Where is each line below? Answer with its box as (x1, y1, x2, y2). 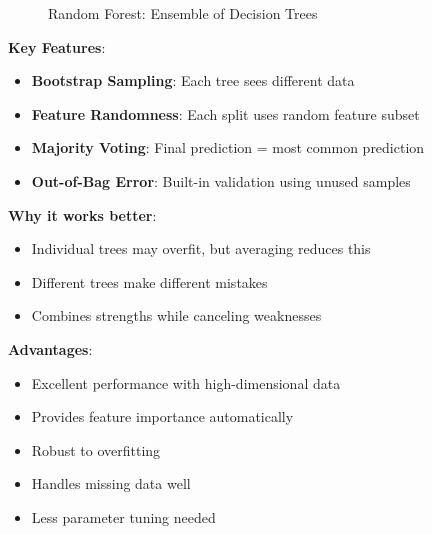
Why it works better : (8, 204, 157, 225)
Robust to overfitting (31, 439, 161, 460)
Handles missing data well (31, 473, 191, 494)
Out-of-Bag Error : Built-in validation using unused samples (31, 170, 411, 191)
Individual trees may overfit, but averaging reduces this (31, 238, 371, 259)
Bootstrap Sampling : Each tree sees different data (31, 70, 355, 91)
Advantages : (8, 338, 93, 359)
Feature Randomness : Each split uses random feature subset (31, 103, 420, 124)
